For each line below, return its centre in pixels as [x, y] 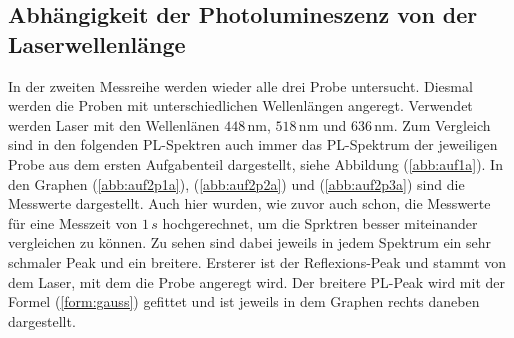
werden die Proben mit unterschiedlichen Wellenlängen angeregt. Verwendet [240, 105]
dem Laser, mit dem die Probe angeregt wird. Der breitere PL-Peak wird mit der [257, 281]
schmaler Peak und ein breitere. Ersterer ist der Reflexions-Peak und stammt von [257, 261]
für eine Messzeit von [73, 222]
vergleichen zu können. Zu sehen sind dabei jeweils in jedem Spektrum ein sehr [250, 242]
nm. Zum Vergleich [432, 124]
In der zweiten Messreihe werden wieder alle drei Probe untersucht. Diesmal [240, 85]
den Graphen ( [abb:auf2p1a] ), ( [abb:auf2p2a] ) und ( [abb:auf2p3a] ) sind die [236, 183]
